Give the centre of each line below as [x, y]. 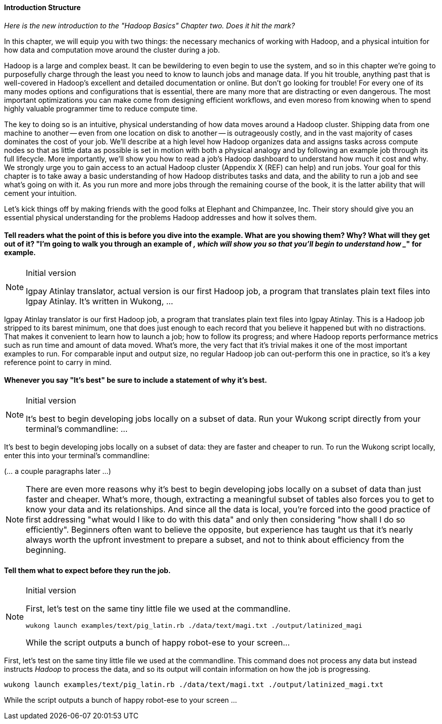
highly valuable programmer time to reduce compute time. [101, 108]
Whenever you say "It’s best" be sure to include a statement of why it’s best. [136, 380]
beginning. [46, 550]
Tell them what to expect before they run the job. [87, 570]
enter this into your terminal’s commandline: [77, 456]
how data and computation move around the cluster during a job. [112, 50]
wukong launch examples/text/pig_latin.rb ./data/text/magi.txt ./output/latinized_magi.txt [194, 685]
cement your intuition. [40, 193]
